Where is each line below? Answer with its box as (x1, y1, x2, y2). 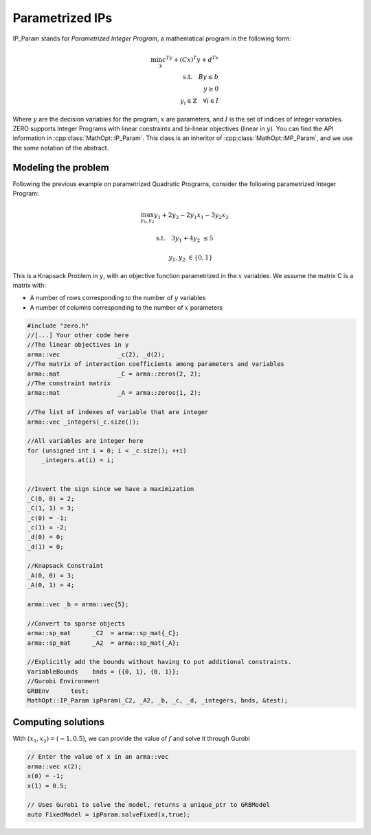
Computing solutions (12, 716, 105, 728)
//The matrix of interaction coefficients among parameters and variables (27, 361, 285, 368)
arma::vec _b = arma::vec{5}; (27, 601, 129, 608)
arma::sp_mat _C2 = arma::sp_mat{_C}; (27, 629, 180, 637)
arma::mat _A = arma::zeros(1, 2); (27, 389, 202, 397)
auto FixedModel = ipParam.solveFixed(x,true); (27, 810, 190, 819)
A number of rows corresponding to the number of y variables (30, 294, 206, 302)
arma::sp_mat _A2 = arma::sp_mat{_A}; (27, 639, 180, 647)
